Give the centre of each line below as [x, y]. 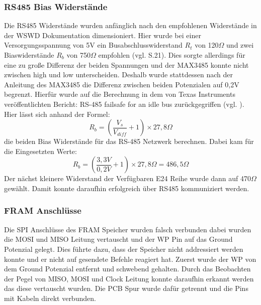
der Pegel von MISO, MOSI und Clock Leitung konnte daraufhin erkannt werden [129, 278]
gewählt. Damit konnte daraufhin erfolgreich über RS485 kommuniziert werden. [127, 188]
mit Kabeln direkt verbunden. [50, 298]
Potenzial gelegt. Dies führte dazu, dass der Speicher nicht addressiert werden [124, 249]
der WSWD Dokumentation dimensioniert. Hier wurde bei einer [103, 35]
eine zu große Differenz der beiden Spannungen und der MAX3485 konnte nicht [126, 64]
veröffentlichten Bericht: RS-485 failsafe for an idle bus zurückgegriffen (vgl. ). [124, 104]
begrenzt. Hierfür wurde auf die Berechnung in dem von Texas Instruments [120, 94]
